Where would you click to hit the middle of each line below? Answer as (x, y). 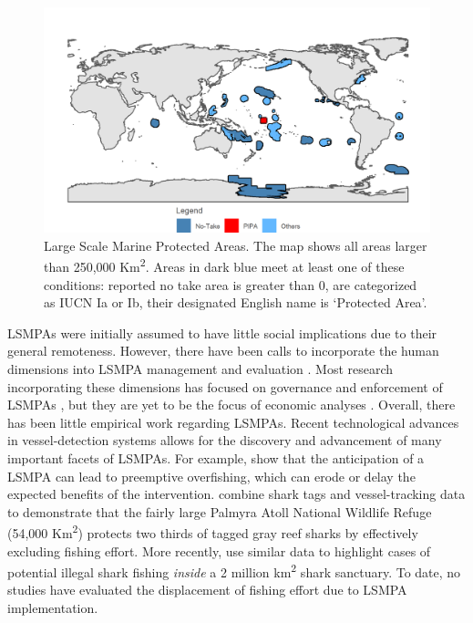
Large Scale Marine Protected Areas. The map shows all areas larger (236, 245)
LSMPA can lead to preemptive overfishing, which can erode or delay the (211, 476)
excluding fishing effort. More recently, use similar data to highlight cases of (219, 550)
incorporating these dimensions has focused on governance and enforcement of (225, 386)
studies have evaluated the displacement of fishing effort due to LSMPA (207, 590)
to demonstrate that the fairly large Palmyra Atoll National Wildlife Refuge (220, 511)
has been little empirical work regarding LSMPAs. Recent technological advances (233, 422)
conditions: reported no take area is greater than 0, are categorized (231, 284)
